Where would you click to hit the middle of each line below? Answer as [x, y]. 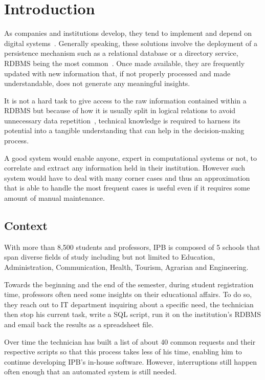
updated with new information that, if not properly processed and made [117, 73]
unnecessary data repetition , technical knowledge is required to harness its [122, 120]
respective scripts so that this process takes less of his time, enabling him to [123, 352]
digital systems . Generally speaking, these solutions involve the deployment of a [131, 43]
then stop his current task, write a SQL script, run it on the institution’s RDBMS [132, 314]
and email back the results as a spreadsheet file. [79, 324]
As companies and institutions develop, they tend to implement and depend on [128, 33]
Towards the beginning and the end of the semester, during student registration [129, 284]
